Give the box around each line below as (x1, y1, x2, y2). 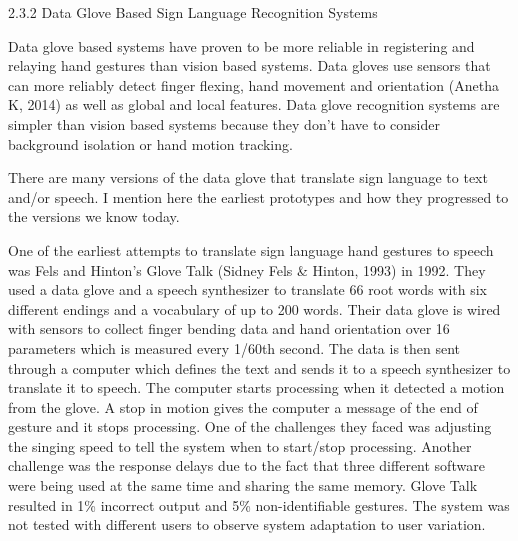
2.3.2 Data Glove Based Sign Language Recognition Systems (8, 2, 378, 22)
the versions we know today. (8, 206, 180, 227)
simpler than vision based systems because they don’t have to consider (8, 113, 440, 134)
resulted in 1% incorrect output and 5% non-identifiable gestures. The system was (8, 494, 510, 515)
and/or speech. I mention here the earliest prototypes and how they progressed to (8, 186, 509, 207)
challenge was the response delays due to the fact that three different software (8, 455, 485, 476)
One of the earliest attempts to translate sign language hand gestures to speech (8, 239, 494, 260)
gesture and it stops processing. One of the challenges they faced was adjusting (8, 416, 492, 437)
